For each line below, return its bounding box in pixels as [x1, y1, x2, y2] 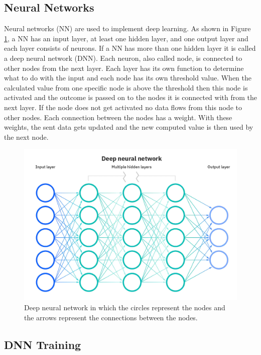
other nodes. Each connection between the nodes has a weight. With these [4, 112, 232, 122]
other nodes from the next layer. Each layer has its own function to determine [4, 62, 244, 73]
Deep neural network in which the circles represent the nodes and [24, 302, 225, 312]
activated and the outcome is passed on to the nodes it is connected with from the [4, 92, 257, 103]
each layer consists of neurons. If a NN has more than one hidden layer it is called [4, 43, 256, 53]
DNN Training [4, 336, 81, 352]
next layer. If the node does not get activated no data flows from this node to [4, 102, 242, 112]
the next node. [4, 131, 49, 142]
